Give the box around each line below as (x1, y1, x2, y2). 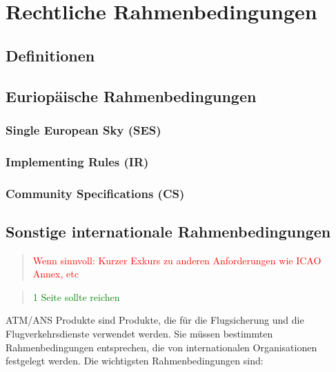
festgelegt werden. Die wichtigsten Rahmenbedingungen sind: (6, 353, 264, 368)
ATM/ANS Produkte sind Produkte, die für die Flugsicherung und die (6, 313, 304, 327)
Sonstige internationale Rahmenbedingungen (6, 220, 331, 242)
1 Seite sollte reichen (32, 289, 120, 304)
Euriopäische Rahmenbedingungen (6, 85, 257, 106)
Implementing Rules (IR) (6, 153, 149, 170)
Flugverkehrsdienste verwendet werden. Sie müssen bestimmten (6, 326, 273, 341)
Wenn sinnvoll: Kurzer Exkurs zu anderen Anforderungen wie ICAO (32, 253, 322, 267)
